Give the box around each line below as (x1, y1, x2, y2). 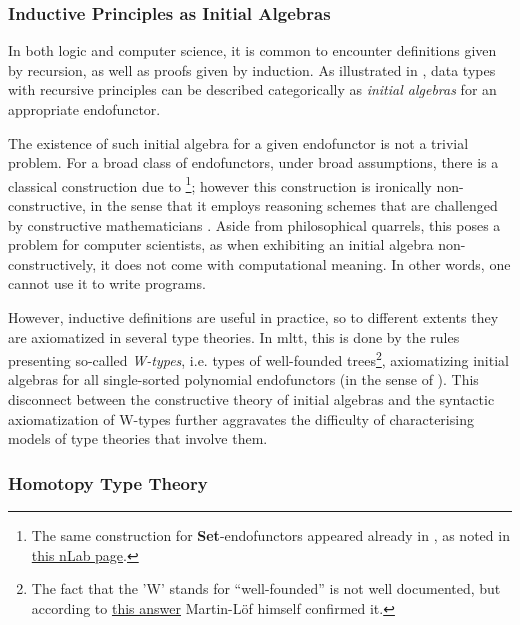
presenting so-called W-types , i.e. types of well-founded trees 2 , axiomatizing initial (8, 347, 509, 370)
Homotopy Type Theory (8, 470, 208, 495)
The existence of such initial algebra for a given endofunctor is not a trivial (8, 132, 469, 153)
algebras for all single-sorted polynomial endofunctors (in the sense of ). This (8, 369, 479, 390)
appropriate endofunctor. (8, 99, 161, 119)
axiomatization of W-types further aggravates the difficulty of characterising (8, 408, 474, 429)
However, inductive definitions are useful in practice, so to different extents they (8, 307, 499, 327)
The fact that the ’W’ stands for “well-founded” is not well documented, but (31, 578, 501, 599)
